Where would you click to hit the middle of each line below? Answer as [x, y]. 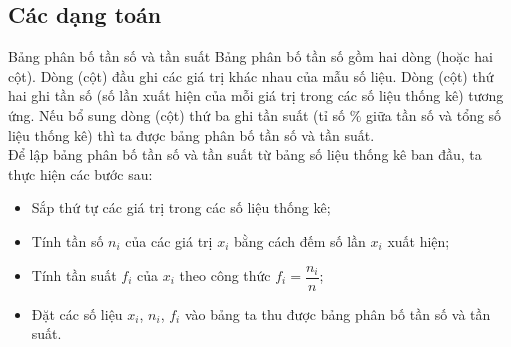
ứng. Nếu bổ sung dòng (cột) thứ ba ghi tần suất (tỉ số [177, 114]
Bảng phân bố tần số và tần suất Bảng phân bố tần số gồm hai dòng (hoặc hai [250, 56]
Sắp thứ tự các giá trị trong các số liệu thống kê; [181, 207]
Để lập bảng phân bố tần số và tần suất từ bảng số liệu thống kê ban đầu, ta [245, 154]
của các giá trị [169, 240]
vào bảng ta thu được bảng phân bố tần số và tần [337, 313]
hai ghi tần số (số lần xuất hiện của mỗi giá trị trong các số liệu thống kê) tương [256, 95]
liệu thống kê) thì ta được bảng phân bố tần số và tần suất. [191, 134]
